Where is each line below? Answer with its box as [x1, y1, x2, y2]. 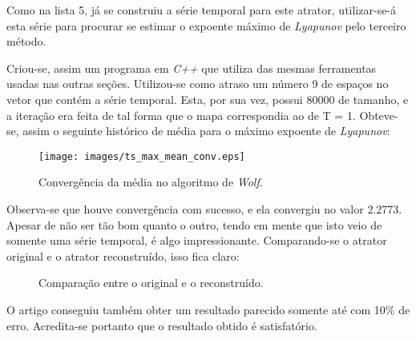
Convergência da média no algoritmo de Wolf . [38, 173, 263, 190]
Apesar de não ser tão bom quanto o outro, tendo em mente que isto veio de [6, 216, 382, 233]
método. [6, 33, 46, 50]
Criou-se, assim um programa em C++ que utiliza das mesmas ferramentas [6, 59, 377, 76]
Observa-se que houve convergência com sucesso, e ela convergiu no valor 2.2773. [6, 201, 402, 217]
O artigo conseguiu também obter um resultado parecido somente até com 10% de [6, 301, 410, 317]
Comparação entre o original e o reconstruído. [38, 274, 264, 291]
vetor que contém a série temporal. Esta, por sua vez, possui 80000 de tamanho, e [6, 90, 409, 107]
